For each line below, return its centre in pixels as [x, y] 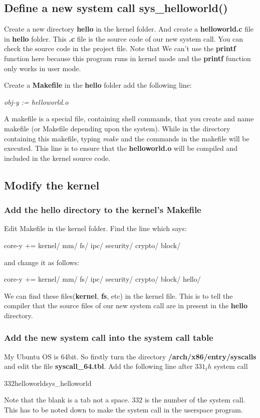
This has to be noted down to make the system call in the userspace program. [123, 410]
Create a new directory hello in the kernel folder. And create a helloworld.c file [129, 29]
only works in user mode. [43, 68]
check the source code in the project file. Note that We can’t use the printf [120, 48]
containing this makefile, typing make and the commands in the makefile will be [127, 138]
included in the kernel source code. [57, 158]
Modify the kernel [52, 185]
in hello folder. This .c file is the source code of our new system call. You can [124, 38]
